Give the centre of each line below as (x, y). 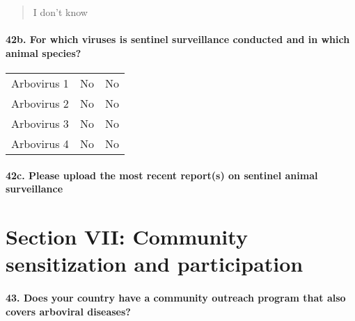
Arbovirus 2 (40, 103)
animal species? (44, 52)
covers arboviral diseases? (68, 311)
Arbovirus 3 (40, 123)
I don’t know (60, 12)
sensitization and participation (155, 264)
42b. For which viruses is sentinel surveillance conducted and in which (178, 39)
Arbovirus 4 (40, 143)
